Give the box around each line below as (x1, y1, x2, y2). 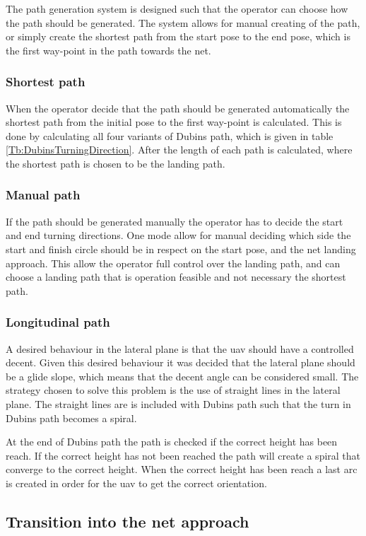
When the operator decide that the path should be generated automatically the (6, 100, 350, 115)
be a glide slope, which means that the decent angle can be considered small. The (6, 368, 359, 383)
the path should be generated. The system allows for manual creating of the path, (6, 15, 360, 30)
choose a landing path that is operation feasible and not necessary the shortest (6, 269, 346, 284)
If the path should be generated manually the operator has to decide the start (6, 214, 343, 228)
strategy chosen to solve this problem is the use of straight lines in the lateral (6, 383, 341, 397)
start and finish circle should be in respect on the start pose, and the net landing (6, 241, 356, 256)
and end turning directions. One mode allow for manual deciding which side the (6, 228, 351, 243)
